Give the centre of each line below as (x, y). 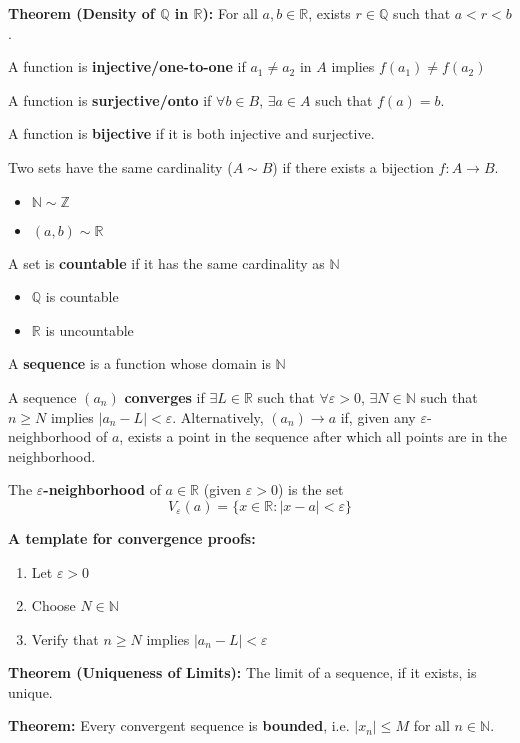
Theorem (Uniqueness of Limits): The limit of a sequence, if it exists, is (242, 672)
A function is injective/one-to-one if (127, 66)
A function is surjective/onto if (110, 99)
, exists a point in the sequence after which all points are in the (313, 436)
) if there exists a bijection (353, 166)
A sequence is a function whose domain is (139, 363)
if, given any (378, 416)
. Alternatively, (218, 416)
